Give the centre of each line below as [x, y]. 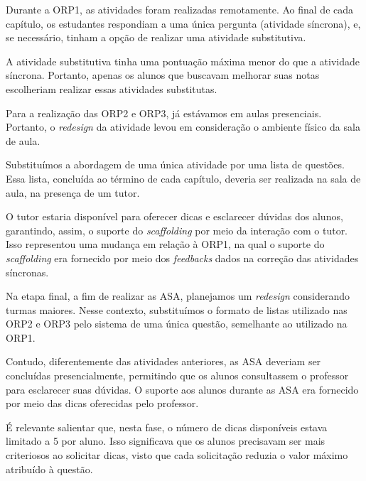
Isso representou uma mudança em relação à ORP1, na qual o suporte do [165, 244]
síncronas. [27, 272]
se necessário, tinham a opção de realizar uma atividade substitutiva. [156, 37]
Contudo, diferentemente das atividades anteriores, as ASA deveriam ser [163, 361]
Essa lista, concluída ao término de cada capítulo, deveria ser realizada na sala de [183, 178]
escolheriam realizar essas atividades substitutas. [112, 88]
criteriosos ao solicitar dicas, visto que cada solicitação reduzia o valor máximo [177, 455]
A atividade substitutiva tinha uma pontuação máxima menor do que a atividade [183, 61]
